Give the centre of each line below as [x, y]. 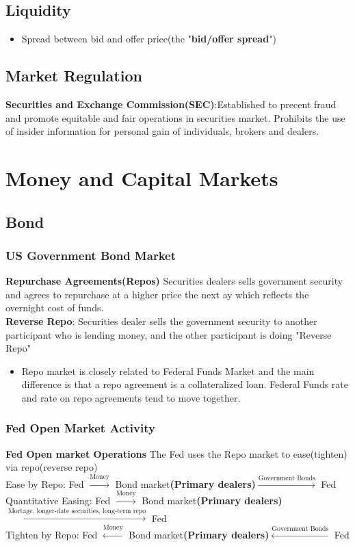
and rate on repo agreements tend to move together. [131, 397]
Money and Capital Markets [142, 178]
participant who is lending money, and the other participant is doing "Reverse [169, 334]
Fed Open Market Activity [80, 428]
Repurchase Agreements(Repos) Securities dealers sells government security [174, 281]
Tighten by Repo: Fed [52, 534]
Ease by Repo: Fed [45, 483]
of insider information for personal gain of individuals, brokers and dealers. [162, 131]
